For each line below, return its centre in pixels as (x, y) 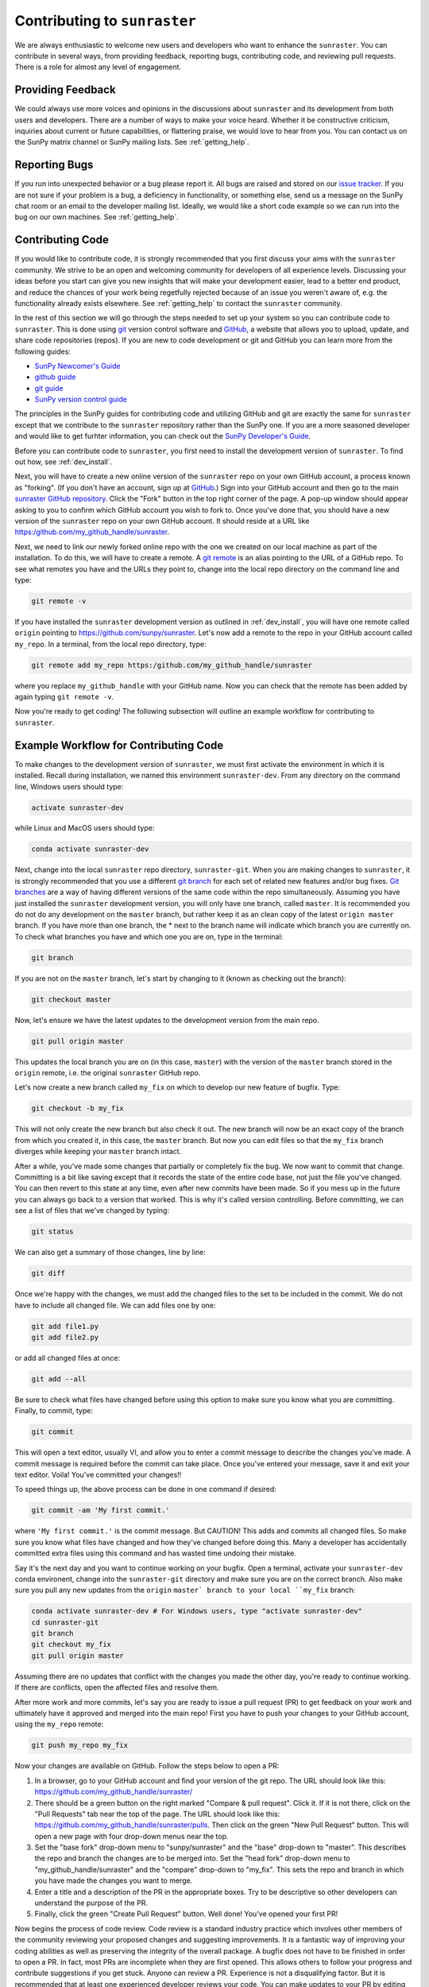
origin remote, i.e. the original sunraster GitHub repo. (108, 1073)
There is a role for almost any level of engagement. (98, 67)
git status (52, 1232)
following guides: (43, 351)
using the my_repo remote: (59, 1724)
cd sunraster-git (65, 1622)
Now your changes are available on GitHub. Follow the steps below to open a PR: (147, 1766)
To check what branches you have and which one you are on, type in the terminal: (149, 936)
